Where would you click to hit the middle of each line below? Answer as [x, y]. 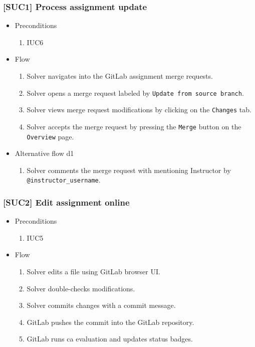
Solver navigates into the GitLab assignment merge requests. [120, 76]
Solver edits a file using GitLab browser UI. [93, 272]
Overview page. [50, 136]
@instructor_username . [64, 180]
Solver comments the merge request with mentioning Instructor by [129, 170]
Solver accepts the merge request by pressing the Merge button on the [134, 126]
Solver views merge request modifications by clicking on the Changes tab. [139, 110]
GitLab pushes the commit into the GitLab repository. [110, 322]
